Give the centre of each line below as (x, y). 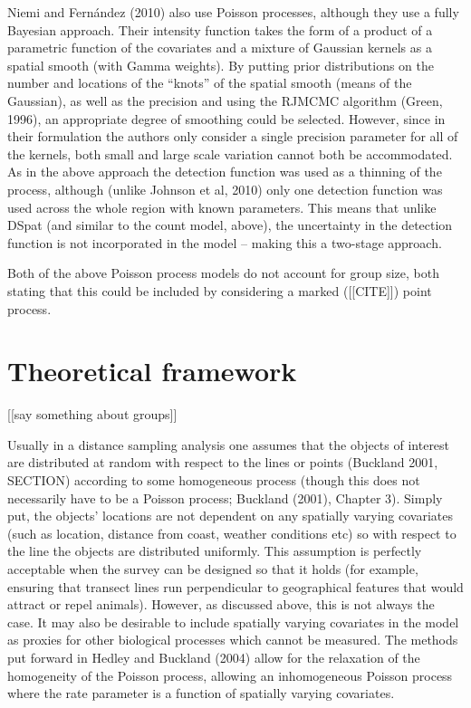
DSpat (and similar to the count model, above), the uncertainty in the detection (230, 225)
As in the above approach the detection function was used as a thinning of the (225, 172)
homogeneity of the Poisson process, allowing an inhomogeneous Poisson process (230, 675)
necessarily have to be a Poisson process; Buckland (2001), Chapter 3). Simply (225, 498)
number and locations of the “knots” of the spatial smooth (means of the (210, 83)
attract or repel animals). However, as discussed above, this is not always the (221, 604)
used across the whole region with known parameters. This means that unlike (222, 207)
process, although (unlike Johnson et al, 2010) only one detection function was (225, 189)
